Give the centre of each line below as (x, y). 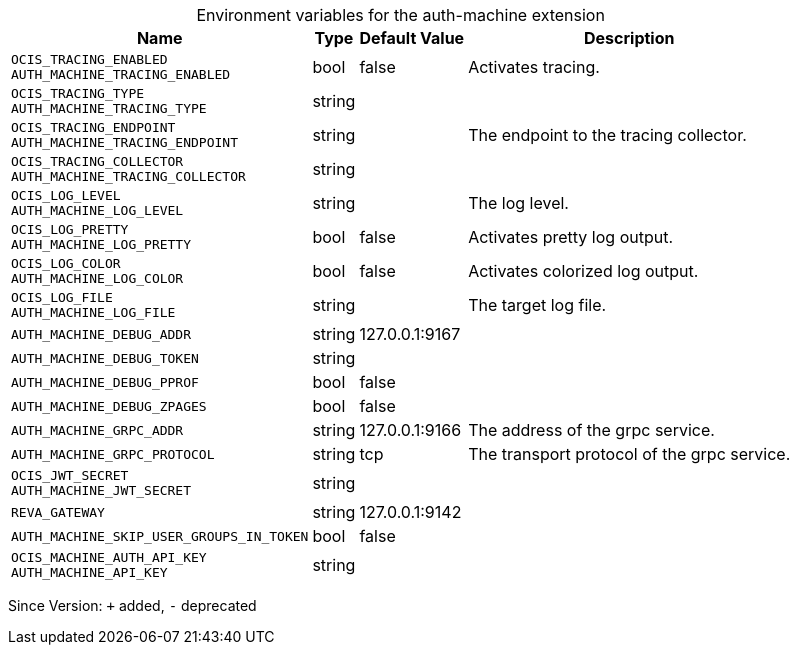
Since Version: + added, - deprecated (132, 605)
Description (629, 38)
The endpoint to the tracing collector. (607, 135)
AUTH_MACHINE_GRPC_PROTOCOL (113, 454)
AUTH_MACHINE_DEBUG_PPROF (105, 382)
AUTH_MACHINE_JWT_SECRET (101, 490)
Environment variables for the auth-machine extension (400, 15)
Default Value (412, 38)
